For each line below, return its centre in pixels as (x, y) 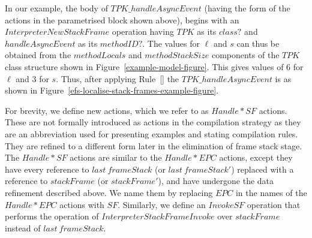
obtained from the (38, 55)
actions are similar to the (116, 157)
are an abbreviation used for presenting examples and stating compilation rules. (151, 133)
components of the (245, 55)
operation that (274, 204)
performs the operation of (52, 216)
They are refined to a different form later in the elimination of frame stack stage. (154, 145)
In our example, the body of (56, 8)
